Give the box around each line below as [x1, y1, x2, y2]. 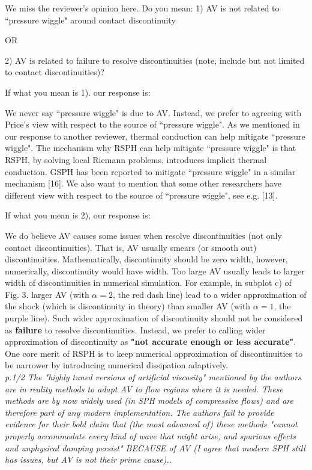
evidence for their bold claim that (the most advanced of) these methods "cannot [5, 418, 298, 430]
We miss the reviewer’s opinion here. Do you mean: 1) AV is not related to [5, 2, 280, 14]
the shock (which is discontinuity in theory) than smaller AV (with [5, 300, 251, 312]
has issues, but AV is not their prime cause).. [5, 453, 172, 466]
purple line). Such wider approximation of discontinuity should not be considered [5, 312, 303, 324]
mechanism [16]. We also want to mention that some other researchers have [5, 177, 281, 190]
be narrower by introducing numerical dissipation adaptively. [5, 359, 229, 371]
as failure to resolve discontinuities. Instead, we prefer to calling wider [5, 323, 266, 336]
